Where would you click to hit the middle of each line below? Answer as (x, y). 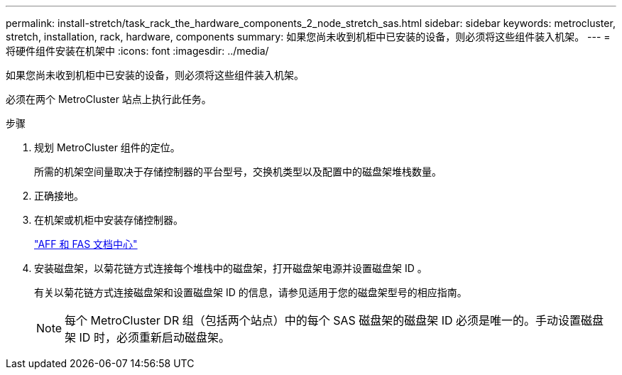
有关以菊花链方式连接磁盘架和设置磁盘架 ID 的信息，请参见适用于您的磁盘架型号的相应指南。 (251, 292)
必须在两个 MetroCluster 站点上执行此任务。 (109, 99)
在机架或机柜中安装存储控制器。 (109, 220)
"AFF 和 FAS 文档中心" (86, 244)
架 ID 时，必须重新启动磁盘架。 (147, 337)
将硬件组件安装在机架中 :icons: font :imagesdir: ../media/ (137, 51)
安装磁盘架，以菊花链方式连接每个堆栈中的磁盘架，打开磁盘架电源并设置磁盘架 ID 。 (231, 268)
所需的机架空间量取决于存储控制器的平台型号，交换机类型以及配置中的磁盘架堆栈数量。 (238, 172)
